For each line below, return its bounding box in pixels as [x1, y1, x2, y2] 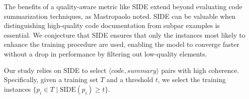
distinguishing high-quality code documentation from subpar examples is [4, 20, 220, 30]
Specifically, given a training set [4, 74, 99, 85]
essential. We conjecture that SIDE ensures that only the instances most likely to [4, 29, 246, 40]
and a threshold [106, 74, 153, 85]
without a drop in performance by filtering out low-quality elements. [4, 48, 207, 58]
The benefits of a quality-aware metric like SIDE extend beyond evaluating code [4, 1, 242, 11]
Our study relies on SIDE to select [4, 65, 107, 75]
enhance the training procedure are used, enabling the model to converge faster [4, 39, 239, 49]
